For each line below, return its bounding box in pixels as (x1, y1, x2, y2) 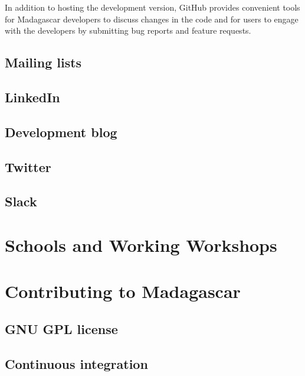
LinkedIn (5, 87, 60, 106)
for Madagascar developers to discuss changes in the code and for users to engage (5, 12, 299, 25)
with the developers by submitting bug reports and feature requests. (5, 24, 251, 37)
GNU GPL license (5, 319, 118, 338)
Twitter (5, 157, 51, 176)
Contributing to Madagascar (5, 279, 241, 303)
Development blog (5, 122, 117, 141)
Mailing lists (5, 53, 82, 72)
